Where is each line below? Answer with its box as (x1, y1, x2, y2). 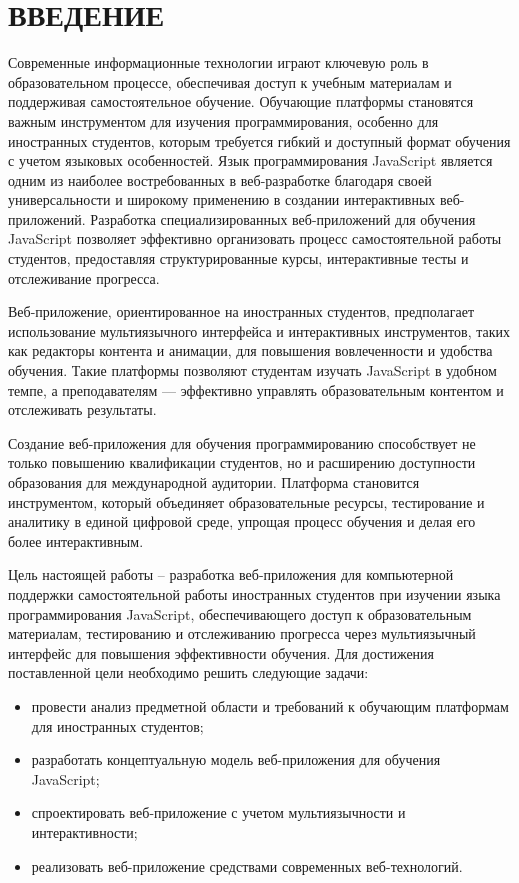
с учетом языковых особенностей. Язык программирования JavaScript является (8, 150, 493, 171)
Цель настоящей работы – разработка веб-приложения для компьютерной (8, 564, 454, 585)
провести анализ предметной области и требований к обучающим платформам (31, 695, 509, 716)
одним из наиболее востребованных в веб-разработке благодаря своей (8, 169, 432, 190)
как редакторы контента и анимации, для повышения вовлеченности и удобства (8, 340, 493, 361)
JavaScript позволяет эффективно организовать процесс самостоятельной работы (8, 228, 502, 249)
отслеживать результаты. (8, 399, 157, 420)
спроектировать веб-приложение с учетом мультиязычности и (31, 802, 406, 823)
